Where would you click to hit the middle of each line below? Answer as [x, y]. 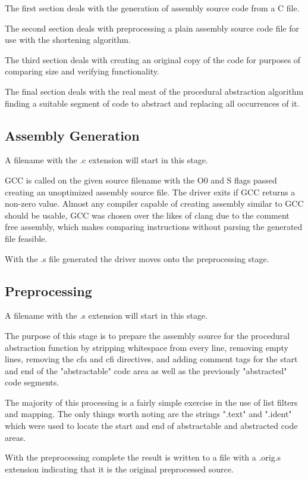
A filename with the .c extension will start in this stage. [106, 160]
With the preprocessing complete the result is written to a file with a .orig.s [143, 457]
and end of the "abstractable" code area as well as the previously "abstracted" [146, 370]
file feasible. [26, 238]
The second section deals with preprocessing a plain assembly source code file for [152, 28]
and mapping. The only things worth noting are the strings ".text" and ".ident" [148, 414]
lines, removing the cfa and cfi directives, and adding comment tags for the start [151, 359]
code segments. [32, 382]
